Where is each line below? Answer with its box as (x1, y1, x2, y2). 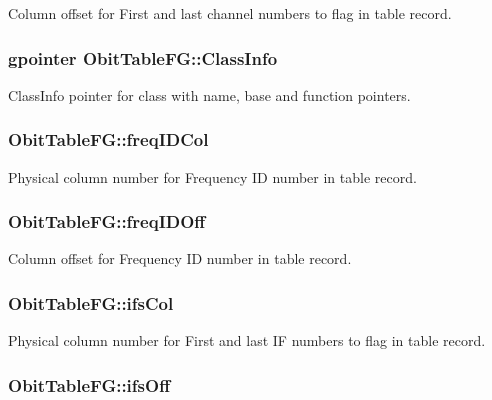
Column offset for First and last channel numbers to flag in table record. (8, 3, 452, 23)
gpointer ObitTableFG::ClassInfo (8, 45, 278, 70)
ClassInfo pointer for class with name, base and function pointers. (8, 84, 411, 105)
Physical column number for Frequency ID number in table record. (8, 166, 417, 187)
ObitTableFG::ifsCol (8, 290, 174, 315)
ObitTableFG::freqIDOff (8, 209, 206, 234)
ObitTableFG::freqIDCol (8, 127, 209, 152)
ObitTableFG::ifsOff (8, 372, 171, 397)
